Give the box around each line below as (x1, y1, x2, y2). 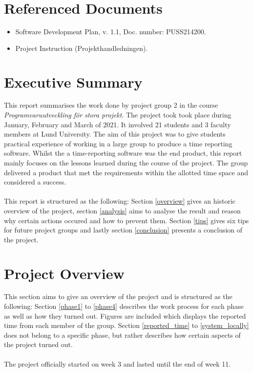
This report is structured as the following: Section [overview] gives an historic (4, 196, 235, 206)
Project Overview (4, 263, 125, 283)
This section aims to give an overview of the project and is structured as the (4, 291, 232, 302)
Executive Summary (4, 71, 143, 92)
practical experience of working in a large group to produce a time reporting (4, 138, 232, 148)
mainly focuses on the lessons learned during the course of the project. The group (4, 158, 248, 167)
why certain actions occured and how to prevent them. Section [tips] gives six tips (4, 215, 249, 225)
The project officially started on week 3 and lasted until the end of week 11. (4, 358, 231, 369)
